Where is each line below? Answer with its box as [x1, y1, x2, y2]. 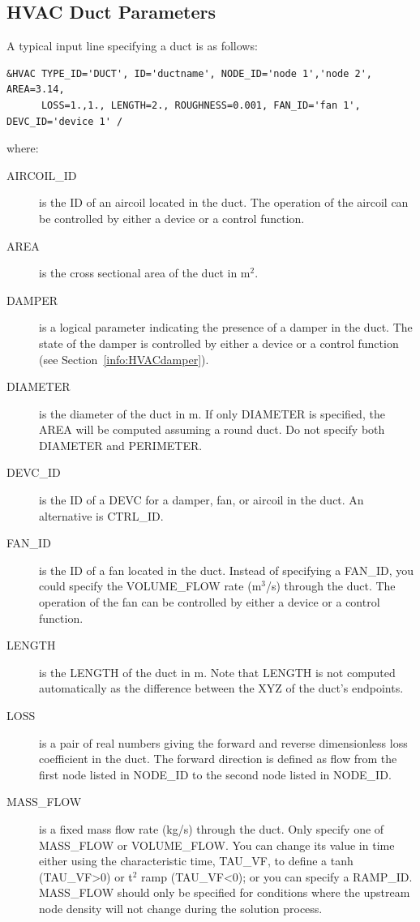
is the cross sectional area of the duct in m [39, 264, 251, 281]
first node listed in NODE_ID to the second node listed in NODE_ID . [39, 765, 392, 783]
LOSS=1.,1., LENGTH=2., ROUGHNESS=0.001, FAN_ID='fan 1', [41, 99, 361, 111]
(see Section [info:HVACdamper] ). [39, 350, 209, 367]
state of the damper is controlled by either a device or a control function [39, 334, 399, 351]
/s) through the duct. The [266, 577, 396, 594]
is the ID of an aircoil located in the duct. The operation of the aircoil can [39, 194, 409, 211]
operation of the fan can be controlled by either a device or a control [39, 594, 380, 611]
